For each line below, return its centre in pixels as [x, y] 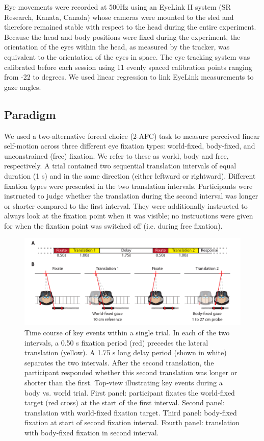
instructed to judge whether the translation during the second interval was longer [131, 196]
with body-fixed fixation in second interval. [92, 433]
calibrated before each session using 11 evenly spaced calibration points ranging [128, 67]
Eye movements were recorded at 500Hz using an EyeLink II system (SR [117, 7]
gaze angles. [23, 87]
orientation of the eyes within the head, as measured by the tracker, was [117, 47]
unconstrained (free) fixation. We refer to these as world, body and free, [116, 155]
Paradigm [30, 114]
